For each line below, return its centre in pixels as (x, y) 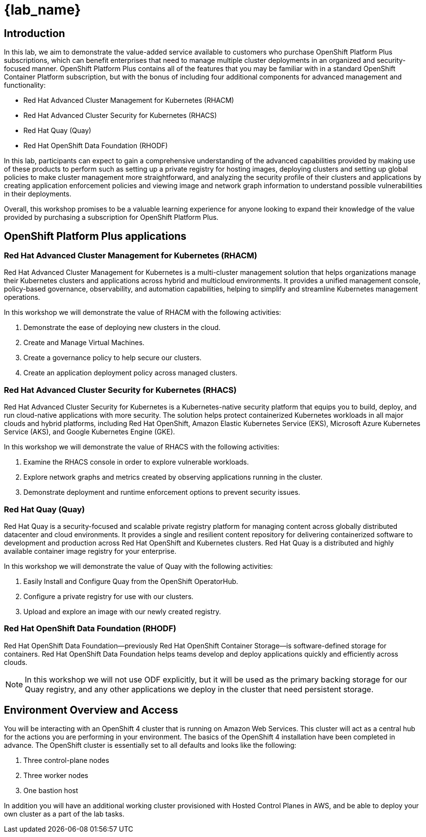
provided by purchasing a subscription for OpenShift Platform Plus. (111, 217)
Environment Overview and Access (91, 710)
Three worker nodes (56, 776)
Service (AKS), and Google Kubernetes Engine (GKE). (90, 432)
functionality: (25, 85)
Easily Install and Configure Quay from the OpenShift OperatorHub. (131, 581)
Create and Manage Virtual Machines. (84, 343)
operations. (22, 297)
